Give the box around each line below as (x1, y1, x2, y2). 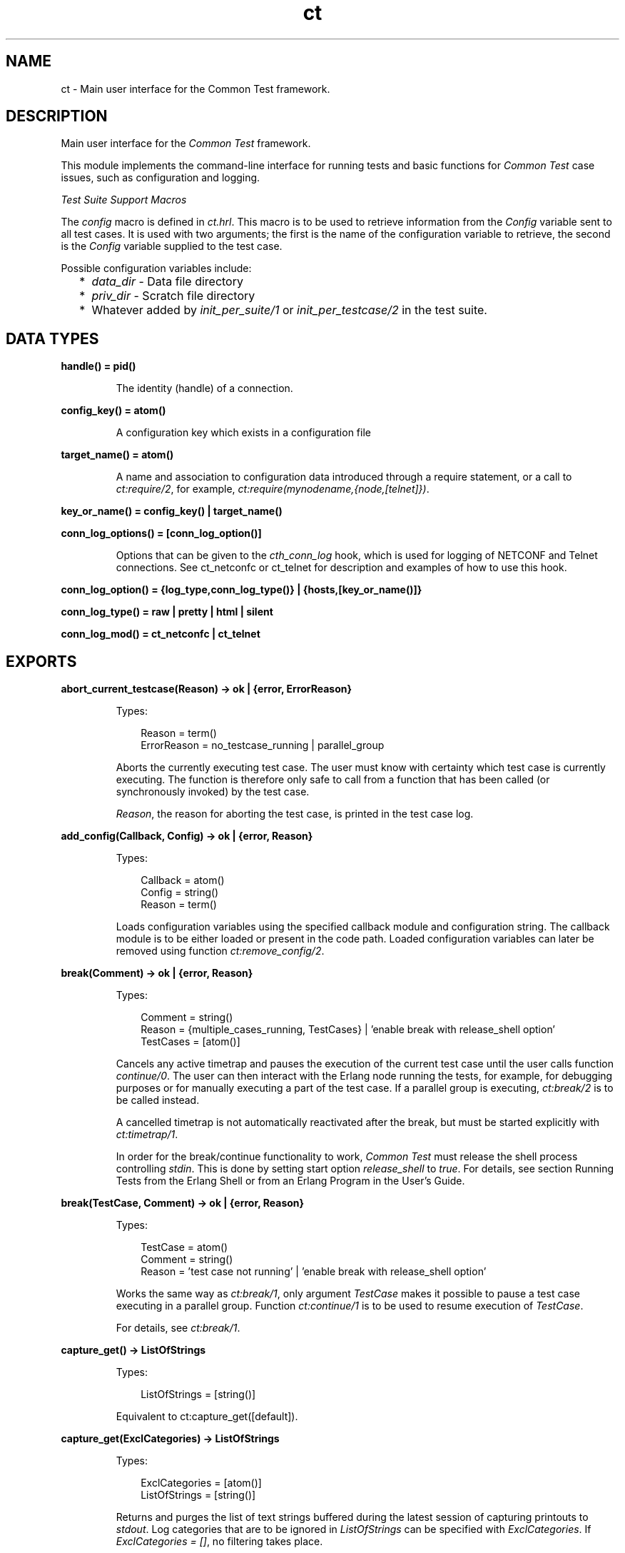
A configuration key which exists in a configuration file (116, 426, 371, 439)
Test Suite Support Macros (61, 194, 187, 206)
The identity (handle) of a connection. (116, 382, 293, 395)
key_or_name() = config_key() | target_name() (61, 505, 283, 518)
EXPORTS (6, 652, 77, 670)
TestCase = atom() (141, 1241, 228, 1254)
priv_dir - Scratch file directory (91, 288, 255, 303)
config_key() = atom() (61, 404, 166, 417)
